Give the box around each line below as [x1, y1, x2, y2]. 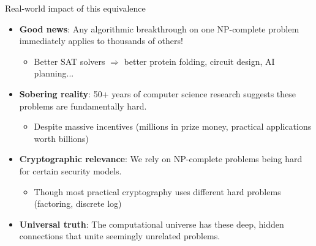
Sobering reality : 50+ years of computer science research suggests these [19, 87, 296, 100]
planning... [34, 67, 74, 80]
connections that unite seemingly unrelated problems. [19, 229, 220, 242]
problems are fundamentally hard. [19, 99, 147, 112]
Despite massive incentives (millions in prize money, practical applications [34, 120, 312, 133]
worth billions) [34, 132, 89, 144]
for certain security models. [19, 164, 122, 177]
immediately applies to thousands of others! [19, 34, 183, 47]
